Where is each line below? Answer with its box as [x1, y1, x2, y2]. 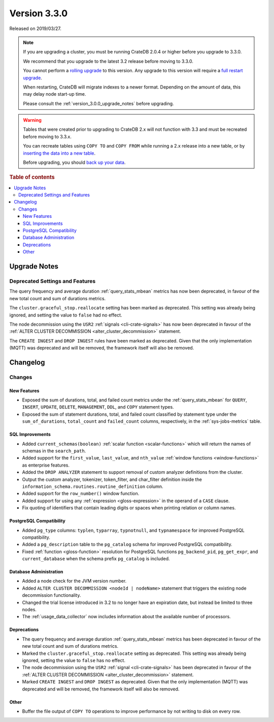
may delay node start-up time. [23, 91, 86, 97]
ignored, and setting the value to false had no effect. [9, 312, 122, 318]
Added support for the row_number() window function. [22, 490, 140, 497]
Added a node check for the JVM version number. [22, 578, 127, 584]
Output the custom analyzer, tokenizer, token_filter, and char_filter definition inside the [22, 476, 202, 482]
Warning [23, 117, 42, 123]
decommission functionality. [22, 592, 81, 598]
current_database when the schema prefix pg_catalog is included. [22, 556, 170, 562]
